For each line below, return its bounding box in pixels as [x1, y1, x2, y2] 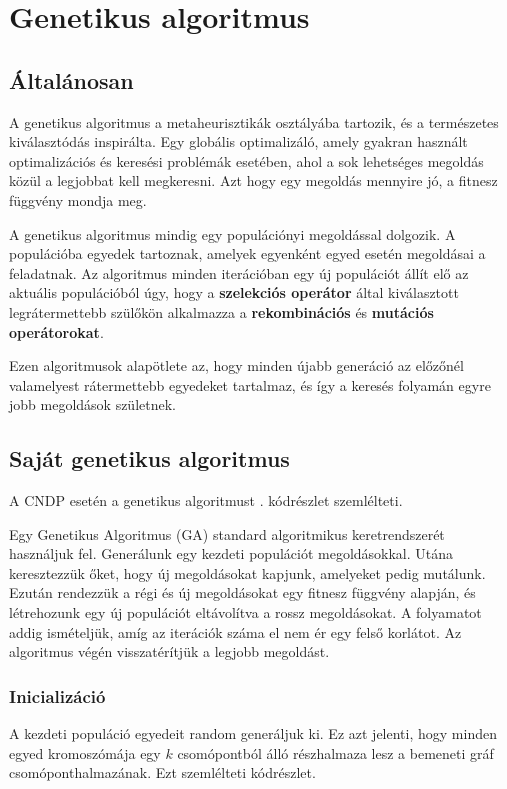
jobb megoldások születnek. [9, 394, 176, 415]
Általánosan [9, 64, 134, 95]
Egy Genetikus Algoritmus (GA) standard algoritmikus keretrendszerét [9, 523, 445, 544]
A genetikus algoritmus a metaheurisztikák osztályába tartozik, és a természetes [9, 111, 499, 132]
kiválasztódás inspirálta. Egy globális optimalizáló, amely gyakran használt [9, 131, 468, 152]
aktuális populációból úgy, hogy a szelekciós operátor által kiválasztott [9, 282, 459, 303]
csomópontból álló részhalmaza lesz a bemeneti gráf [177, 742, 494, 763]
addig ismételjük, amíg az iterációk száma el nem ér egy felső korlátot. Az [9, 621, 462, 642]
